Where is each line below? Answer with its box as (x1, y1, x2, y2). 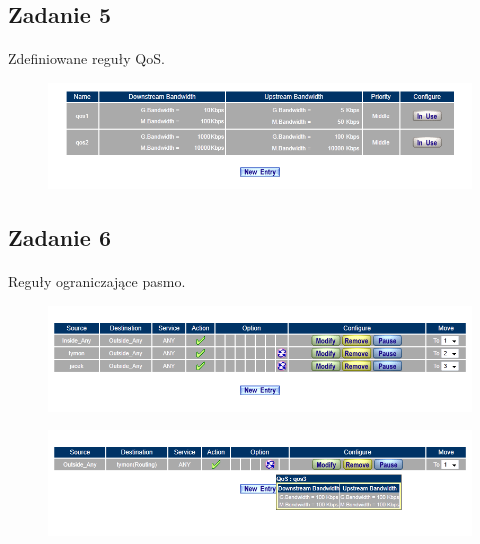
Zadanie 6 (8, 221, 111, 252)
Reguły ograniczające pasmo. (8, 270, 186, 291)
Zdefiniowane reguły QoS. (8, 48, 165, 69)
